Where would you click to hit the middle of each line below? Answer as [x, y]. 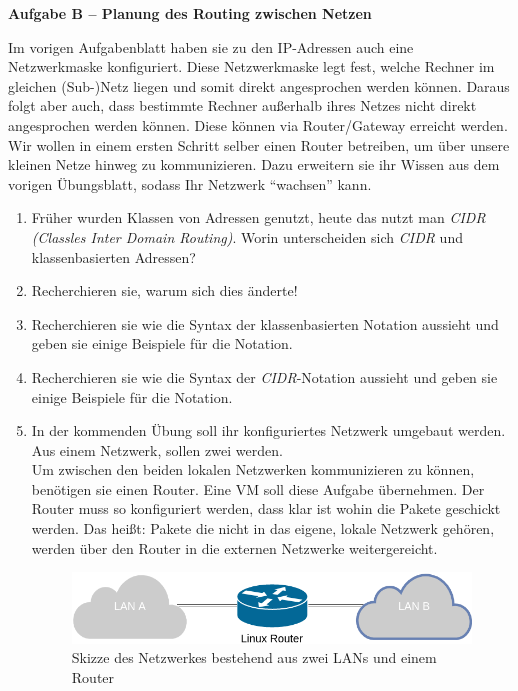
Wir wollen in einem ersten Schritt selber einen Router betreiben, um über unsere [259, 144]
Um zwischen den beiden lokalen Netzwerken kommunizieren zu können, [253, 469]
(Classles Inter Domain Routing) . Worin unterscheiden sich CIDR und [247, 236]
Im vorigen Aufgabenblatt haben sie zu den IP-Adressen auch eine [211, 46]
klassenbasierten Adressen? [113, 256]
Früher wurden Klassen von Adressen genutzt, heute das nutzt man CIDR [258, 217]
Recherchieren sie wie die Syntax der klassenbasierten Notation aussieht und [265, 323]
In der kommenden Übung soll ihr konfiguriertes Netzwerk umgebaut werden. [268, 430]
